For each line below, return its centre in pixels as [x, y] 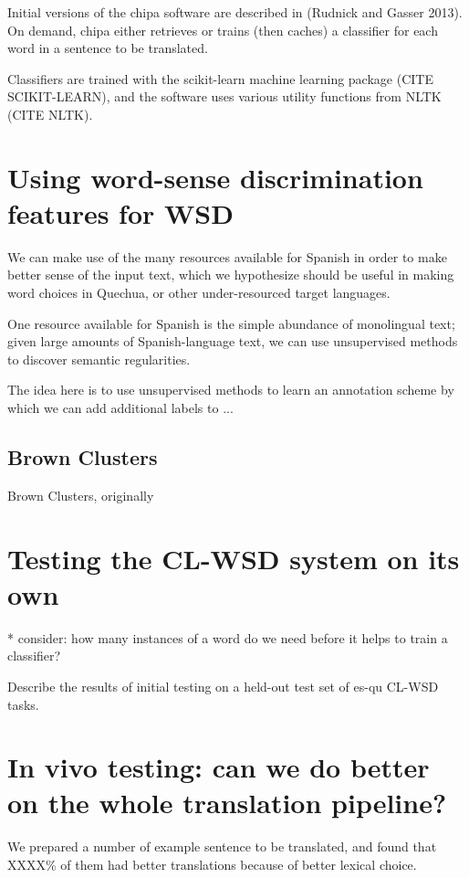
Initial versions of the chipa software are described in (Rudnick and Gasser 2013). [235, 12]
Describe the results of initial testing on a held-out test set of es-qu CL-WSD [223, 686]
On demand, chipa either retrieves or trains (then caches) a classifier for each [223, 30]
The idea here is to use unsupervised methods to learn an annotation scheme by [231, 390]
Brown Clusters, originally [81, 495]
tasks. [23, 704]
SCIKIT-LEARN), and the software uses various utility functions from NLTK [224, 96]
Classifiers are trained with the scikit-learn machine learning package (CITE [220, 78]
